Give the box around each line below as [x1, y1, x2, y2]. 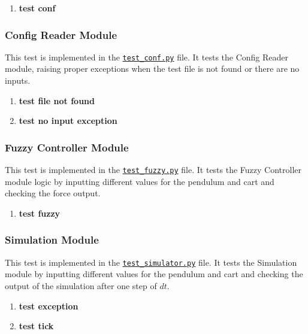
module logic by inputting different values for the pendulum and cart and [5, 175, 274, 187]
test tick [19, 320, 54, 332]
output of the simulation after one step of [5, 279, 157, 292]
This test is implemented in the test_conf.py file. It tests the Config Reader [5, 50, 289, 63]
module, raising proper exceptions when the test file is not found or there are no [5, 62, 300, 75]
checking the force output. [5, 187, 101, 199]
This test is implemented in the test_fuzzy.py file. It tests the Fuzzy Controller [5, 163, 302, 176]
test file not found [19, 94, 95, 107]
